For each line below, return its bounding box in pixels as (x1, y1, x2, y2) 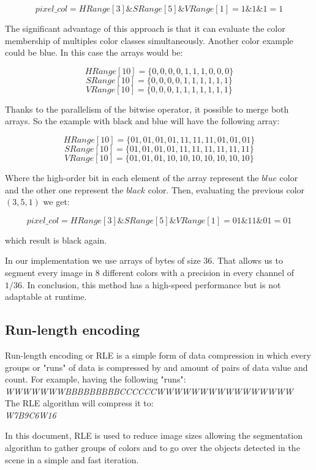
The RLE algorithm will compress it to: (5, 397, 154, 409)
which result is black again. (5, 233, 107, 246)
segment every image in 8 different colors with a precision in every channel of (5, 266, 295, 278)
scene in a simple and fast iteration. (5, 453, 139, 466)
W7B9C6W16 (5, 408, 56, 421)
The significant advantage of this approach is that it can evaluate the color (5, 22, 285, 34)
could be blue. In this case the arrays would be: (5, 46, 183, 59)
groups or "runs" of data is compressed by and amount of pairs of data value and (5, 360, 308, 373)
